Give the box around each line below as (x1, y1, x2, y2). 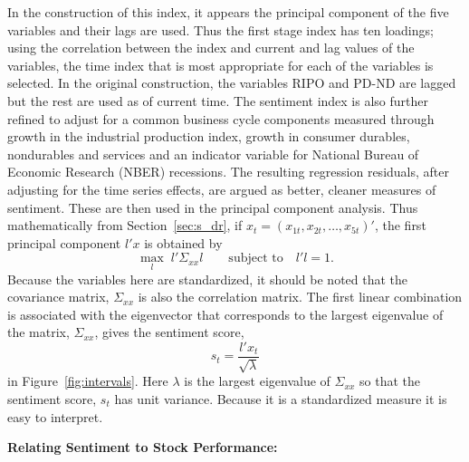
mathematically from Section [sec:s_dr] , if (7, 216, 243, 235)
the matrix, (7, 322, 70, 342)
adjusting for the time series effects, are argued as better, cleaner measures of (7, 179, 436, 198)
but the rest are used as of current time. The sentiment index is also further (7, 91, 428, 110)
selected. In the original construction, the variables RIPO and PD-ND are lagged (7, 73, 456, 92)
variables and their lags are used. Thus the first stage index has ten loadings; (7, 20, 434, 39)
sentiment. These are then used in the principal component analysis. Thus (7, 197, 418, 217)
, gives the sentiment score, (94, 322, 244, 342)
